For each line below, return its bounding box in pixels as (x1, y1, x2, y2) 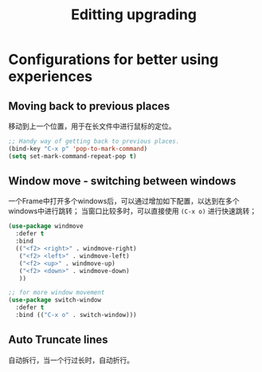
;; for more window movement (8, 289, 105, 297)
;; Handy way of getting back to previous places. (8, 137, 180, 145)
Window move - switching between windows (8, 174, 237, 188)
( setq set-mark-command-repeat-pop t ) (8, 152, 137, 160)
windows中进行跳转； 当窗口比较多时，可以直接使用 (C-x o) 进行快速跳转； (8, 206, 257, 216)
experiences (8, 68, 93, 85)
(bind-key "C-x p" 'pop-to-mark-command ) (8, 144, 148, 152)
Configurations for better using (8, 50, 219, 69)
